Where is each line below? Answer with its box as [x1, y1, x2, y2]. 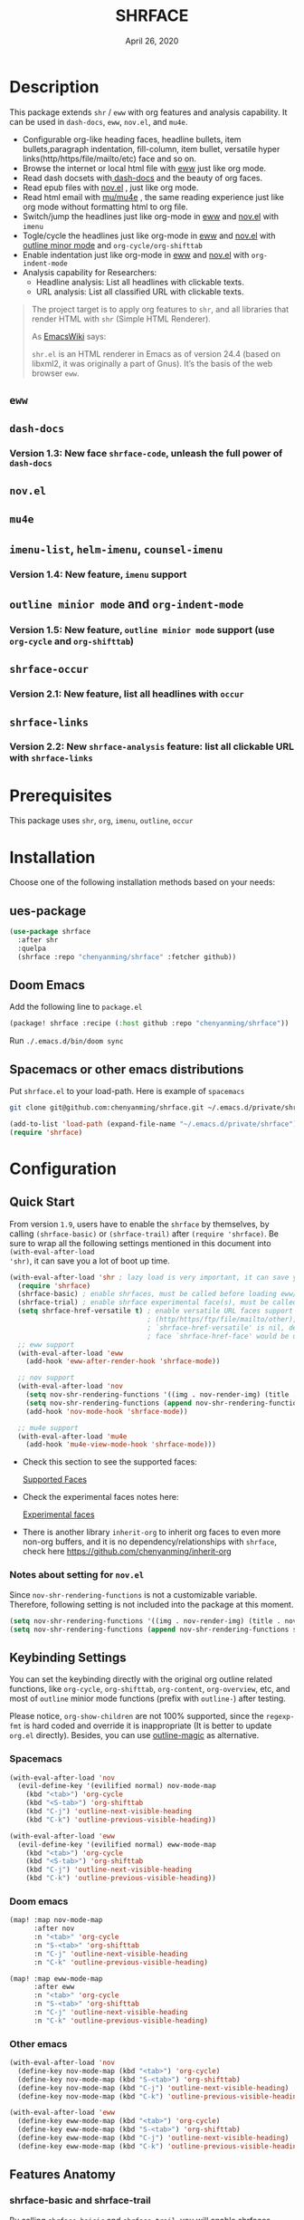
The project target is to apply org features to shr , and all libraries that [31, 303, 290, 314]
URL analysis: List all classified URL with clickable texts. [35, 286, 244, 297]
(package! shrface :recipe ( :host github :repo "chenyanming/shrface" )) [9, 1019, 290, 1028]
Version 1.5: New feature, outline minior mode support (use [9, 623, 275, 636]
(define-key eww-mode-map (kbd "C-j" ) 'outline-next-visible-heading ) [17, 2134, 290, 2143]
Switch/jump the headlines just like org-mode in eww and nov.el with [22, 210, 279, 222]
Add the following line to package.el [9, 1002, 143, 1013]
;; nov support [17, 1373, 75, 1382]
